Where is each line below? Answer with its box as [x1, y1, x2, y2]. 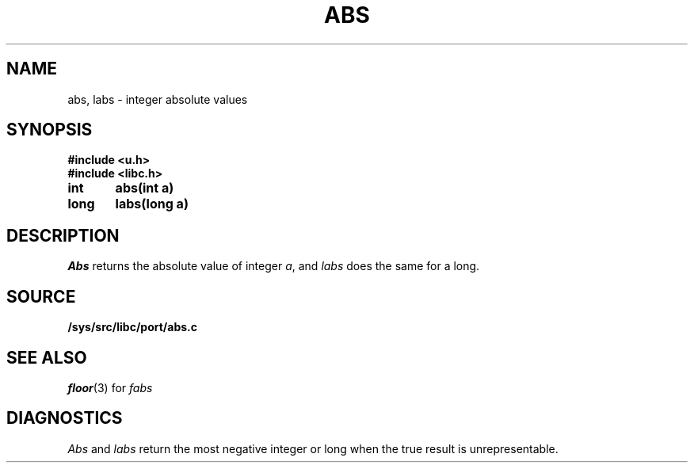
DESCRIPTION [6, 225, 120, 246]
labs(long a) [115, 196, 189, 212]
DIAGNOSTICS [6, 408, 123, 429]
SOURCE [6, 286, 76, 307]
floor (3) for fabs [67, 380, 153, 395]
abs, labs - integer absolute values [67, 92, 248, 106]
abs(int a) [115, 180, 174, 196]
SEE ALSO [6, 347, 87, 368]
